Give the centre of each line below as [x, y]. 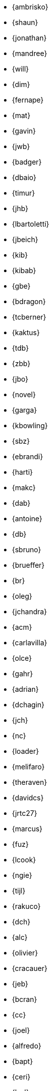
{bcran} [24, 999]
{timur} [23, 193]
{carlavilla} [30, 643]
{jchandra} [29, 612]
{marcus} [27, 829]
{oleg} [22, 596]
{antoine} [27, 518]
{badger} [27, 162]
